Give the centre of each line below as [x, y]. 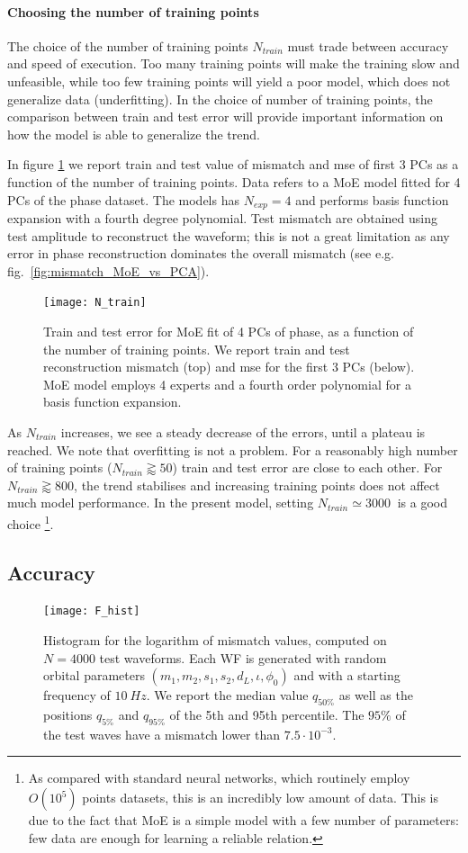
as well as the [376, 695]
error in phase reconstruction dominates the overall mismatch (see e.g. [201, 253]
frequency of [77, 695]
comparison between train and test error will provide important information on [225, 117]
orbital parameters [94, 675]
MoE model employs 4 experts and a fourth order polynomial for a [227, 384]
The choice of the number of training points [128, 45]
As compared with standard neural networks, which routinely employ [219, 778]
